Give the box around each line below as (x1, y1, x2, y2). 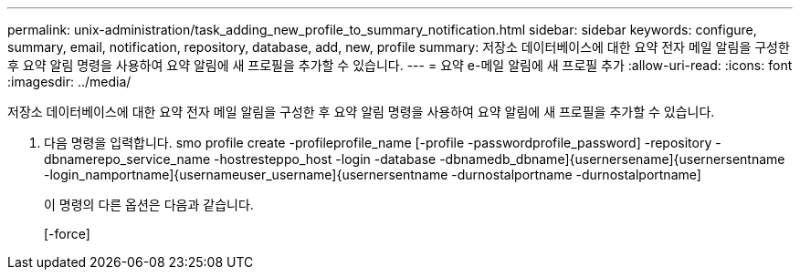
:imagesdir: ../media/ (7, 74, 132, 89)
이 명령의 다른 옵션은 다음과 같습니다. (44, 197, 254, 212)
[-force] (44, 226, 90, 241)
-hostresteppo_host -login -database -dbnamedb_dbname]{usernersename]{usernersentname (214, 151, 785, 167)
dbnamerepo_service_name (44, 151, 211, 167)
